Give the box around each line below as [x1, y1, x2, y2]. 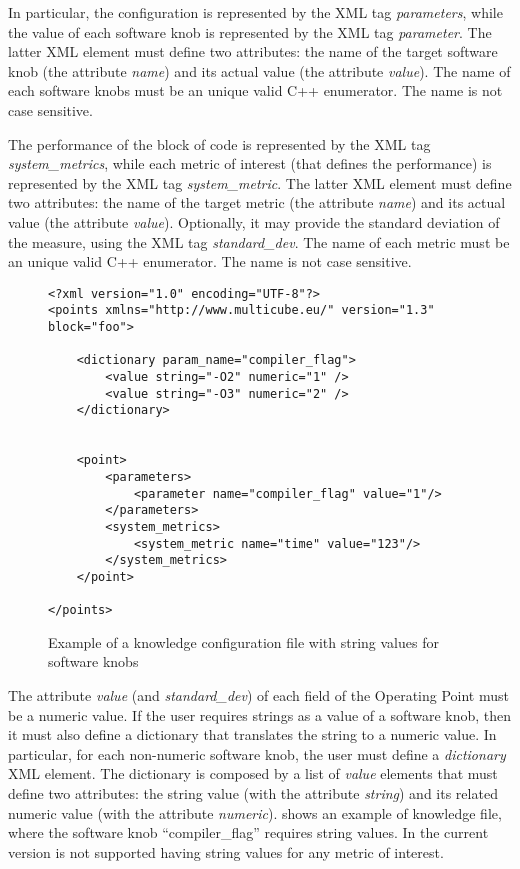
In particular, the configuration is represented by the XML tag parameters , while [8, 2, 503, 22]
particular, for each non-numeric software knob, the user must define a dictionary [8, 743, 506, 764]
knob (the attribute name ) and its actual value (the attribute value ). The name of [8, 60, 511, 81]
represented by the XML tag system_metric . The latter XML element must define [8, 172, 512, 193]
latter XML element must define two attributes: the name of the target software [8, 41, 498, 62]
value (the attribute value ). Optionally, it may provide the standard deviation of [8, 211, 500, 232]
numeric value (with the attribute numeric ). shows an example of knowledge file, [8, 802, 502, 823]
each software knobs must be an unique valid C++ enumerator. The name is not [8, 80, 503, 101]
